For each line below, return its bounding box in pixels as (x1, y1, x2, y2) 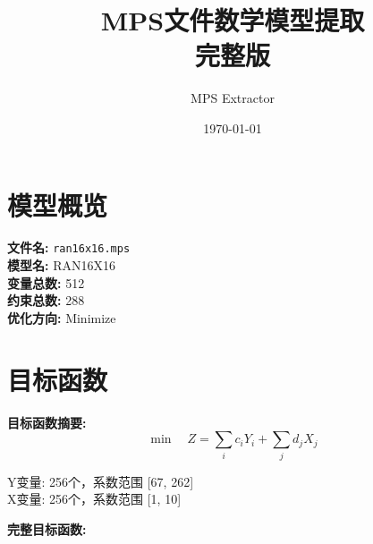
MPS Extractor (191, 89, 275, 107)
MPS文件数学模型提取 (100, 2, 365, 38)
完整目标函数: (7, 519, 87, 538)
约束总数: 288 (7, 291, 85, 310)
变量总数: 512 (7, 273, 85, 292)
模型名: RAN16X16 (7, 256, 115, 275)
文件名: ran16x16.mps (7, 238, 131, 257)
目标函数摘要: (7, 412, 87, 431)
